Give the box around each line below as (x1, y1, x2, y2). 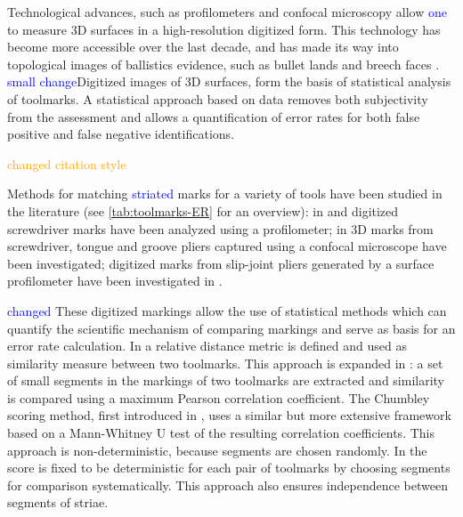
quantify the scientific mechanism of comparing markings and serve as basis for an (7, 319, 456, 337)
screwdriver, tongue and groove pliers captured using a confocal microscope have (7, 237, 447, 255)
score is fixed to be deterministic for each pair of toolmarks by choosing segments (7, 458, 451, 477)
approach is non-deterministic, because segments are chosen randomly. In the (7, 440, 427, 459)
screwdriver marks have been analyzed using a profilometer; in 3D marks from (7, 219, 434, 238)
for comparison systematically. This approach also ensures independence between (7, 475, 448, 494)
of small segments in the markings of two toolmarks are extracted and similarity (7, 371, 445, 390)
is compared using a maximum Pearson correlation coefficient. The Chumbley (7, 388, 430, 407)
